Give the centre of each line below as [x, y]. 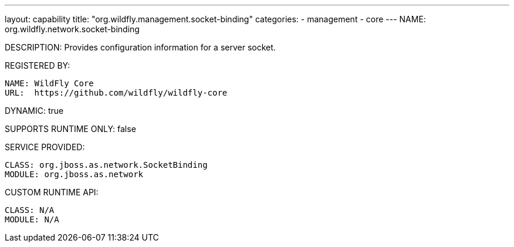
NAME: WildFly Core [49, 83]
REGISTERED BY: [38, 65]
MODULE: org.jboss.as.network [74, 174]
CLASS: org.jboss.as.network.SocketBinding [106, 165]
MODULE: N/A [32, 219]
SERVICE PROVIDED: [45, 147]
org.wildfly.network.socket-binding [72, 29]
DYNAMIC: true [34, 111]
